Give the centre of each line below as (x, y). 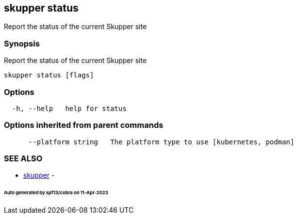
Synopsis (22, 43)
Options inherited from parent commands (84, 125)
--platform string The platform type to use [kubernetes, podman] (161, 142)
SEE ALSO (23, 159)
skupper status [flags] (49, 75)
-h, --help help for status (69, 108)
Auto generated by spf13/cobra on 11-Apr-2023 (56, 193)
